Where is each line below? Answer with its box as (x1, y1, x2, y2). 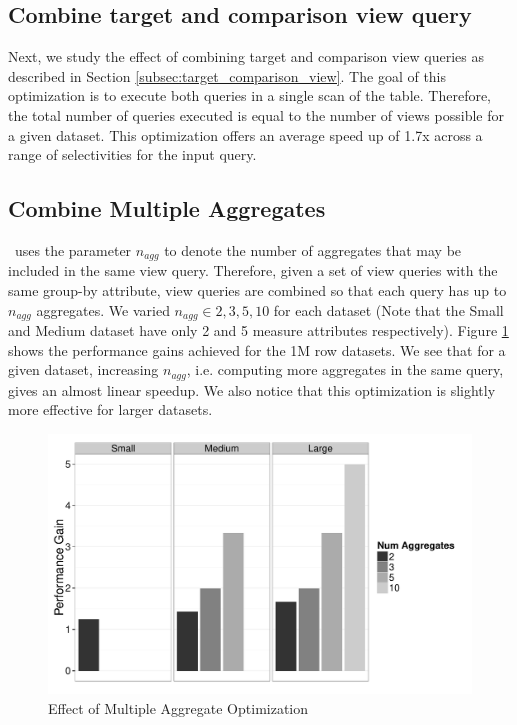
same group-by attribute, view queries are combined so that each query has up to (8, 280, 507, 301)
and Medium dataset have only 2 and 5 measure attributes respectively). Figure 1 (8, 320, 509, 341)
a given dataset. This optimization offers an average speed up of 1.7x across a (8, 124, 483, 145)
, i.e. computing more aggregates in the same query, (186, 359, 504, 380)
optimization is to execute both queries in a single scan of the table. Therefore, (8, 85, 492, 106)
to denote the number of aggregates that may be (164, 239, 462, 260)
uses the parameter (14, 239, 132, 260)
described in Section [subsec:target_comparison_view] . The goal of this (8, 65, 447, 86)
